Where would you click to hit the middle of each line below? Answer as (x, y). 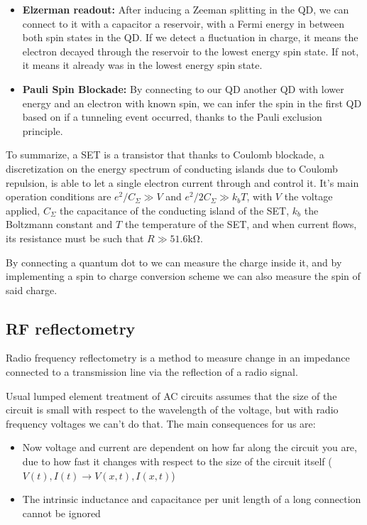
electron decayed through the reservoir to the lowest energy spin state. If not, (191, 51)
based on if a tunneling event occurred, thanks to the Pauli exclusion (172, 117)
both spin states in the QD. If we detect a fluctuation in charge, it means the (190, 37)
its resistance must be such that (75, 238)
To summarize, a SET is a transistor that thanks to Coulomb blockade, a (165, 155)
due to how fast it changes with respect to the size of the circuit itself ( (177, 461)
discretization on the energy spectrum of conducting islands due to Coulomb (172, 168)
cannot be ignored (61, 513)
